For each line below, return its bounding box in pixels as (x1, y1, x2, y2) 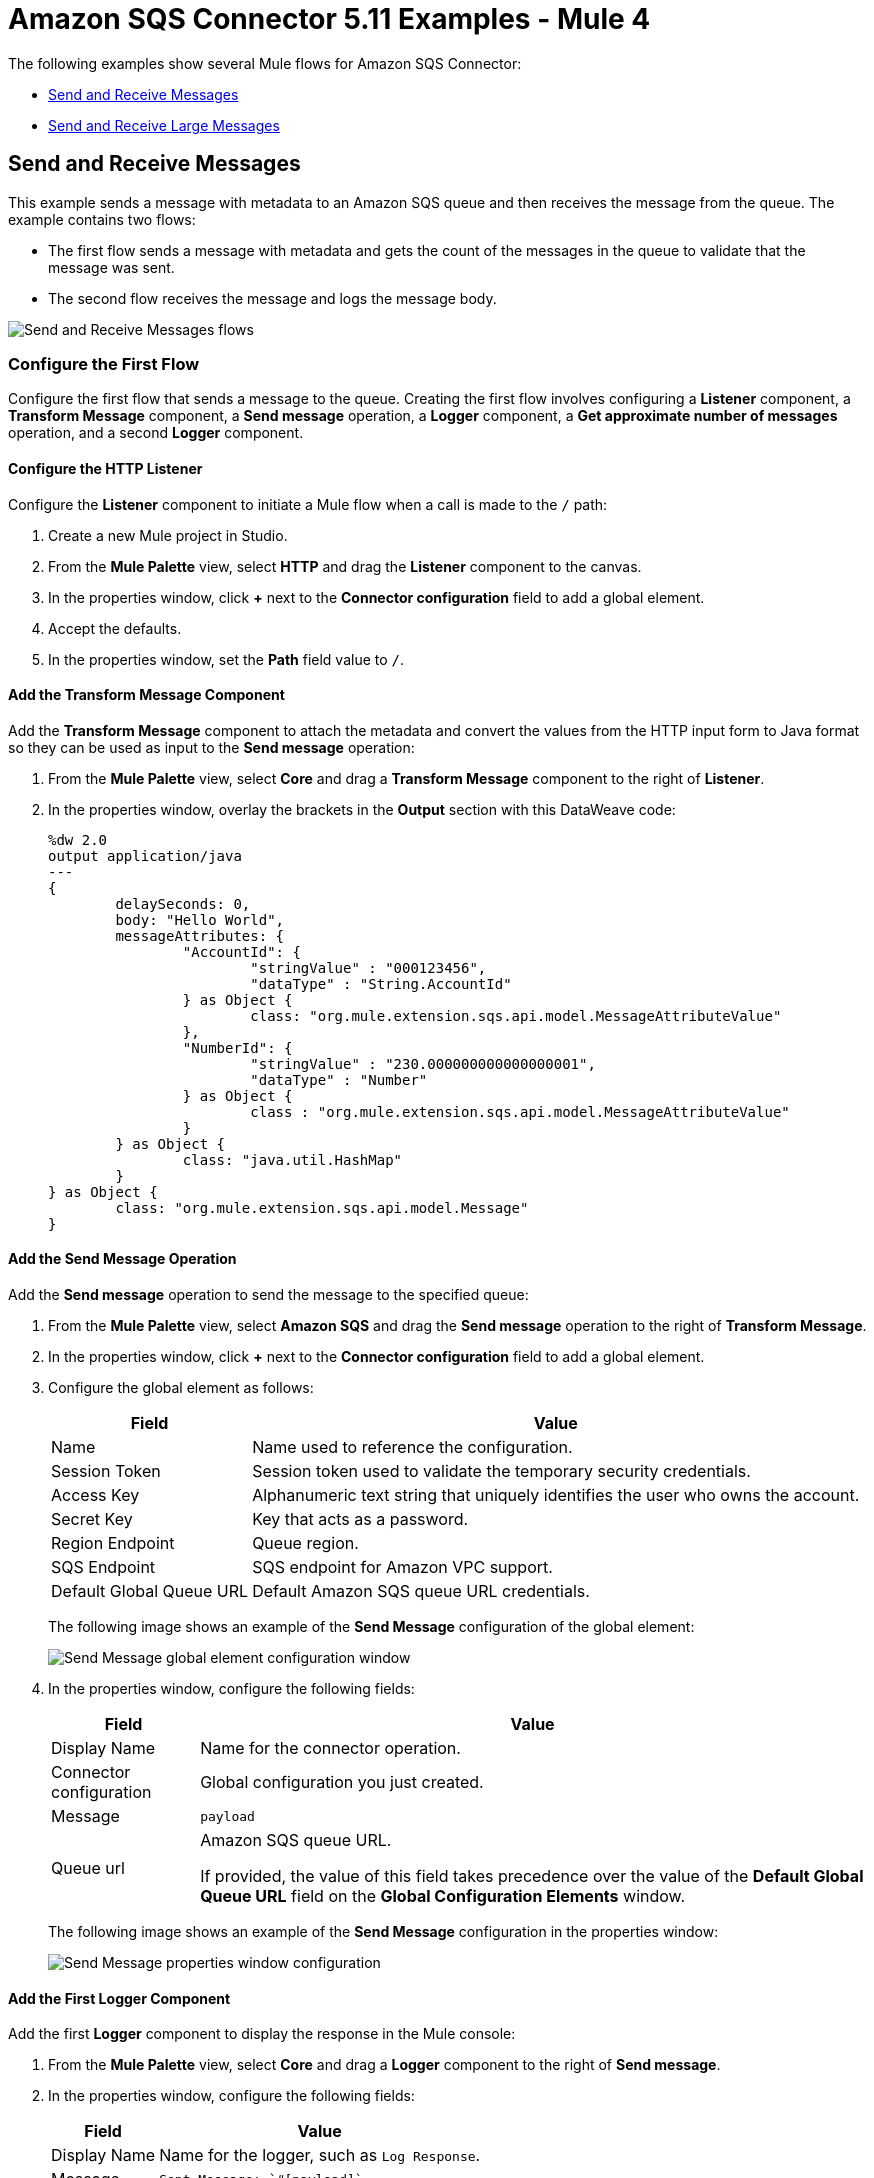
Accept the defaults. (48, 619, 182, 637)
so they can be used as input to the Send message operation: (8, 738, 415, 756)
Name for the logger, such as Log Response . (159, 2145, 481, 2166)
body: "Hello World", (115, 911, 285, 928)
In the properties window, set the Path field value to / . (48, 650, 405, 668)
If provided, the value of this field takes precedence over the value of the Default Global (200, 1866, 864, 1886)
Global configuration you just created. (200, 1772, 484, 1792)
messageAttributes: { (115, 927, 285, 944)
